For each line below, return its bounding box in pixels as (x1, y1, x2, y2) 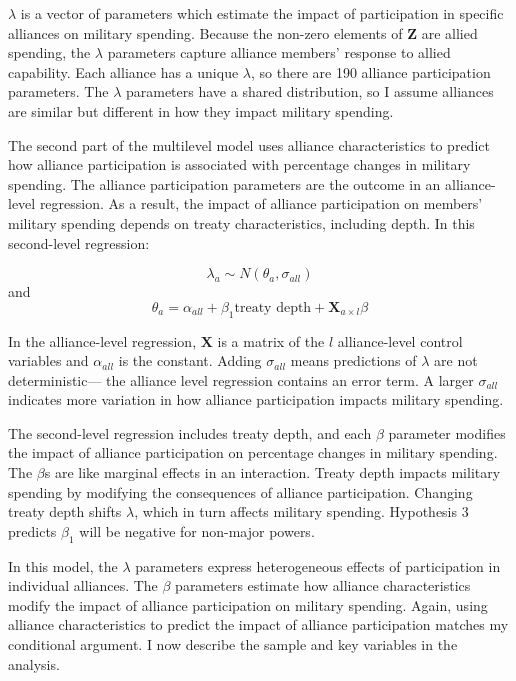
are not (434, 350, 478, 371)
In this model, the (8, 555, 118, 576)
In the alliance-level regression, (8, 330, 197, 351)
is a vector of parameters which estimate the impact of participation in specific (20, 3, 504, 23)
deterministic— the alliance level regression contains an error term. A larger (8, 369, 474, 390)
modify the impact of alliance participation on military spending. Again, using (8, 594, 488, 615)
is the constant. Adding (118, 350, 262, 371)
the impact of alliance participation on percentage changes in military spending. (8, 442, 498, 463)
